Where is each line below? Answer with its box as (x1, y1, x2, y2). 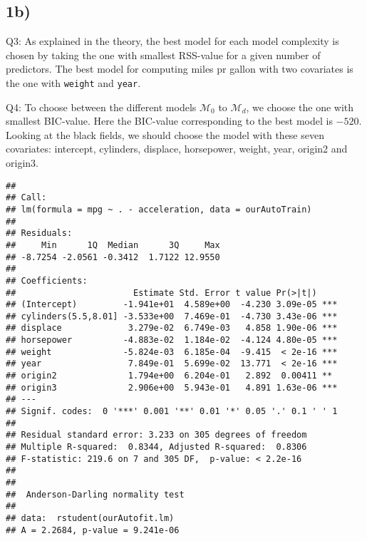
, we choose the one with (246, 99, 354, 114)
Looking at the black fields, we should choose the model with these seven (6, 127, 324, 142)
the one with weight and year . (6, 75, 141, 90)
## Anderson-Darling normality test (6, 489, 185, 500)
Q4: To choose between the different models (6, 99, 197, 114)
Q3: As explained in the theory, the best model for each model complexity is (6, 34, 339, 48)
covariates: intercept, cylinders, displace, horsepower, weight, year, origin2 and (6, 141, 348, 156)
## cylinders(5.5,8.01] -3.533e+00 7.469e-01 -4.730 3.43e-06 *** (6, 311, 338, 321)
